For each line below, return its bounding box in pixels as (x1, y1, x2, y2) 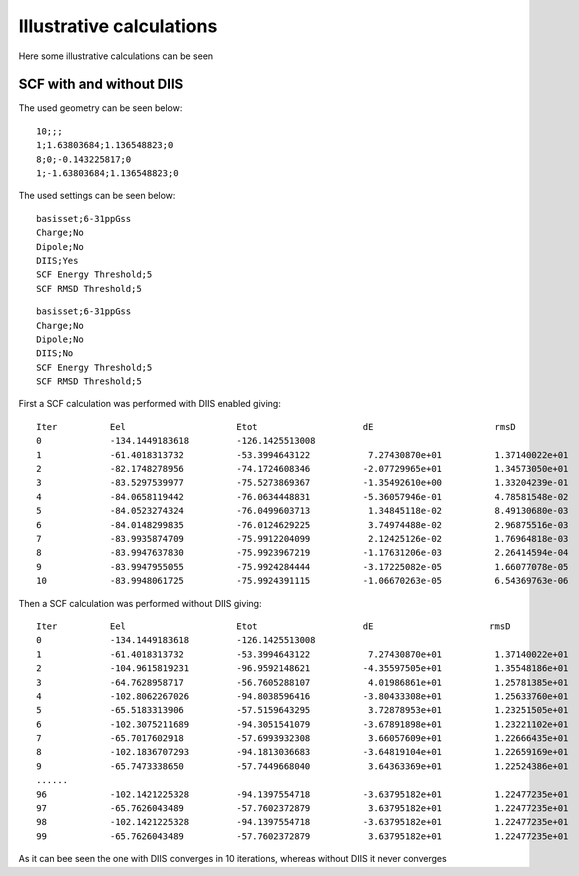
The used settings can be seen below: (18, 190, 176, 202)
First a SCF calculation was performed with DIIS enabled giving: (18, 398, 282, 410)
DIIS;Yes (36, 255, 79, 266)
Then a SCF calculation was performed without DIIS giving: (18, 597, 262, 609)
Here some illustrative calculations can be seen (18, 50, 214, 62)
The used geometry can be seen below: (18, 102, 183, 114)
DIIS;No (36, 348, 74, 359)
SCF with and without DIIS (18, 76, 184, 93)
